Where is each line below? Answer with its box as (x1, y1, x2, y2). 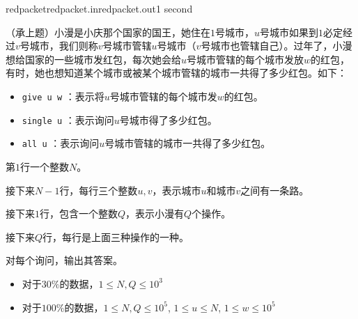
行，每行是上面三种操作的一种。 (42, 229, 189, 244)
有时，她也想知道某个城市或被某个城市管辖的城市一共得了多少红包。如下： (6, 65, 347, 80)
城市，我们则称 (29, 38, 98, 53)
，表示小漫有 (125, 206, 185, 221)
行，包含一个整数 (40, 206, 118, 221)
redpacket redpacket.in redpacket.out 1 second (6, 1, 193, 15)
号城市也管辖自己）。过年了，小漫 (201, 38, 352, 53)
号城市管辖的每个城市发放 (187, 52, 304, 66)
